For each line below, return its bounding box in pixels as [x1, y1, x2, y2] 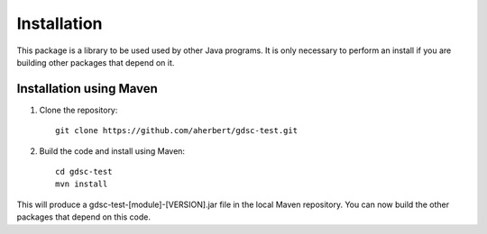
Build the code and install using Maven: [39, 145, 185, 157]
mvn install [55, 179, 108, 189]
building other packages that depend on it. [16, 57, 175, 67]
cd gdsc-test [55, 166, 113, 177]
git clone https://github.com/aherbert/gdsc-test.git [55, 126, 298, 136]
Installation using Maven [16, 81, 158, 96]
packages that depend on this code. [16, 211, 152, 222]
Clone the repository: [39, 104, 118, 115]
